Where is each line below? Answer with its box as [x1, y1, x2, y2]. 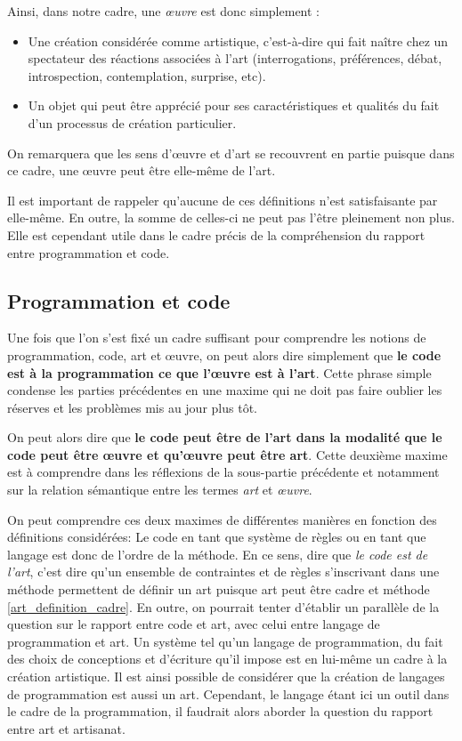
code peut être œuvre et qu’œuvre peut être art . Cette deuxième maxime [7, 445, 448, 463]
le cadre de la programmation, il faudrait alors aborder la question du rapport [7, 702, 434, 721]
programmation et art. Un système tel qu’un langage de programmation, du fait [7, 632, 443, 650]
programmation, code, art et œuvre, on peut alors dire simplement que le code [7, 345, 442, 364]
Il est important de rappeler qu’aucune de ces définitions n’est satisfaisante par [7, 190, 438, 209]
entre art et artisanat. [7, 719, 126, 737]
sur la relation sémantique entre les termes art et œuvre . [7, 480, 312, 499]
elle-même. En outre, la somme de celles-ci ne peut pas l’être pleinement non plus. [7, 208, 455, 227]
